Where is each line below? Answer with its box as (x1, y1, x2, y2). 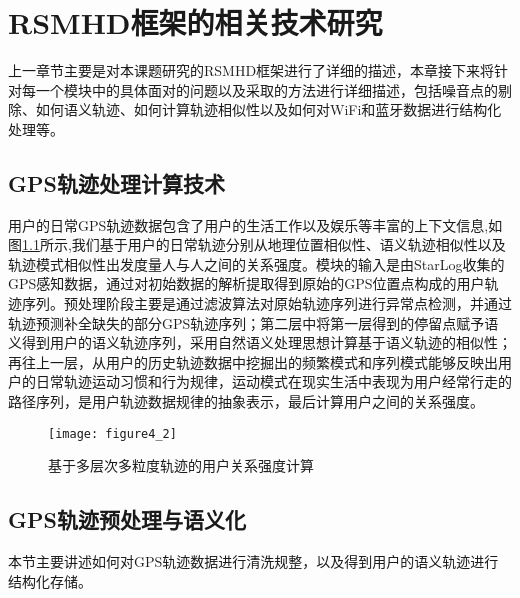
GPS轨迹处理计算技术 (8, 167, 225, 198)
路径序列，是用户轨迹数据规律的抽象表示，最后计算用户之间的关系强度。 (8, 391, 484, 412)
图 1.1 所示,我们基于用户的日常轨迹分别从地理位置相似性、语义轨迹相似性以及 (8, 234, 506, 255)
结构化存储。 (8, 570, 92, 591)
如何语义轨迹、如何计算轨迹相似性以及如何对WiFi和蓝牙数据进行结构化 (35, 99, 502, 120)
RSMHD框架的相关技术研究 (8, 2, 383, 43)
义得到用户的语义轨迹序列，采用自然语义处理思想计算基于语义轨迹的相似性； (8, 332, 512, 353)
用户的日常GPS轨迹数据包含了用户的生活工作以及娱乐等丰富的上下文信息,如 (8, 214, 503, 235)
